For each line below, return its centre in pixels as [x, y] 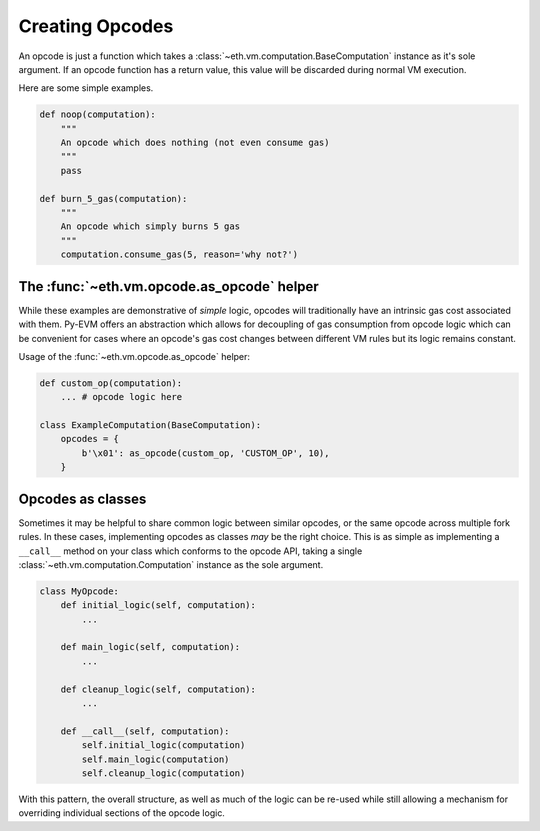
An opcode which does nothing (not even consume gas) [195, 143]
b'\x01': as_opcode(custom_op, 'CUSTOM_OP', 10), [205, 453]
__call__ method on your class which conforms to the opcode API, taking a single [190, 551]
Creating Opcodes [96, 26]
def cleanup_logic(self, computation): [158, 689]
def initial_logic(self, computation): [158, 605]
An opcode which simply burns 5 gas [150, 226]
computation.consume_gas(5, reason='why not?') [179, 254]
